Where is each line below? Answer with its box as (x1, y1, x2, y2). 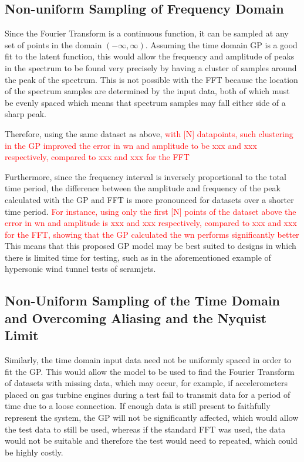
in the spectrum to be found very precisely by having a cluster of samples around (5, 61, 297, 74)
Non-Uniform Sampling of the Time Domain (5, 291, 281, 310)
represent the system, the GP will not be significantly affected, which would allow (5, 411, 299, 424)
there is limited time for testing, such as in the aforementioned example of (5, 251, 271, 263)
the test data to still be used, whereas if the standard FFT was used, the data (5, 423, 286, 435)
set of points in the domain (5, 38, 102, 51)
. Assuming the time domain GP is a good (145, 38, 298, 51)
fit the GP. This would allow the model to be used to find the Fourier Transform (5, 365, 295, 377)
